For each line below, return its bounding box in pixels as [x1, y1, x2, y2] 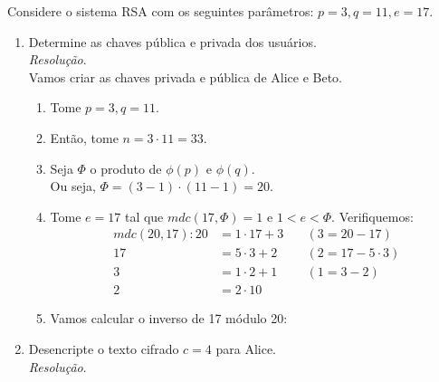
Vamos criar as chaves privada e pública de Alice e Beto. [28, 67, 343, 86]
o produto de [90, 158, 162, 177]
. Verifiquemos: [331, 206, 414, 225]
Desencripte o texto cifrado [28, 339, 179, 358]
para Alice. [215, 339, 277, 358]
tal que [124, 206, 164, 225]
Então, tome [50, 128, 119, 147]
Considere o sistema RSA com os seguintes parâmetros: [7, 2, 314, 20]
